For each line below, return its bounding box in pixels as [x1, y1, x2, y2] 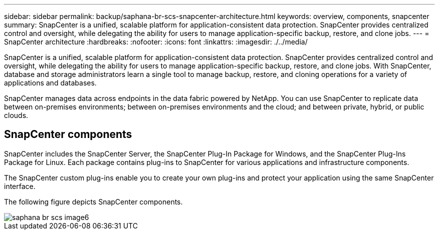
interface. [4, 181, 36, 190]
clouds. [4, 111, 29, 119]
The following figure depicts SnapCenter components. [4, 197, 183, 206]
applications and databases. [4, 78, 97, 87]
